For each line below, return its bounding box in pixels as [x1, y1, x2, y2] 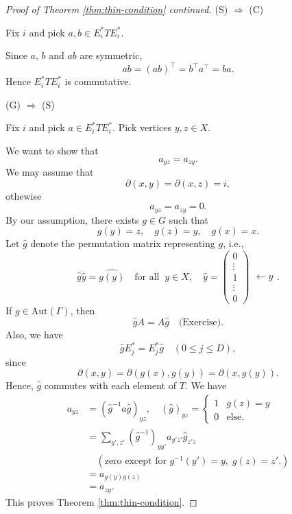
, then [70, 303, 95, 318]
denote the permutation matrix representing [30, 236, 215, 250]
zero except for [104, 456, 167, 466]
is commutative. [64, 74, 132, 89]
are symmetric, [80, 48, 143, 62]
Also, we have [5, 327, 63, 341]
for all [134, 272, 160, 282]
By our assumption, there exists [5, 212, 139, 226]
